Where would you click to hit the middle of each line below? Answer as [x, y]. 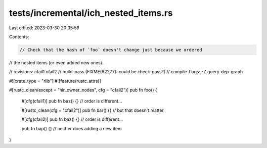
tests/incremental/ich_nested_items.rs [91, 13]
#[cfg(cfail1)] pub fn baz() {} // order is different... [72, 101]
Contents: [19, 37]
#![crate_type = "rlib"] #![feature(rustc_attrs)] [55, 81]
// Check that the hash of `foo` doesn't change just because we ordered [111, 50]
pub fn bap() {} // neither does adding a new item [72, 128]
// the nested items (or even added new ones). [56, 62]
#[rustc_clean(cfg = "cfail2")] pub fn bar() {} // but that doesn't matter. [93, 110]
